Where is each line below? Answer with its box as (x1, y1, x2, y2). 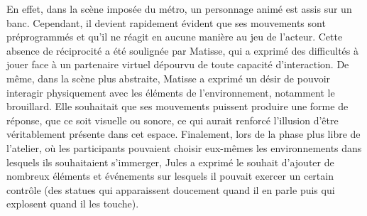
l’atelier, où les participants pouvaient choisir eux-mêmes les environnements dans (6, 140, 362, 155)
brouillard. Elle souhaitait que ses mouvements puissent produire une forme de (6, 99, 349, 114)
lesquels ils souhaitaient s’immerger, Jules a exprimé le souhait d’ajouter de (6, 154, 334, 169)
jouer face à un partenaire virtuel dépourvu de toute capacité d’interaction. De (6, 57, 349, 72)
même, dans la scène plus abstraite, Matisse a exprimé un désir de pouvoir (6, 70, 331, 85)
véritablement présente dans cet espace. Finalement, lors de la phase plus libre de (6, 126, 361, 141)
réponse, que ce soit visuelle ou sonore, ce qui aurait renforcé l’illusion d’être (6, 112, 339, 127)
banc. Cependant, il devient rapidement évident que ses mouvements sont (6, 15, 326, 30)
